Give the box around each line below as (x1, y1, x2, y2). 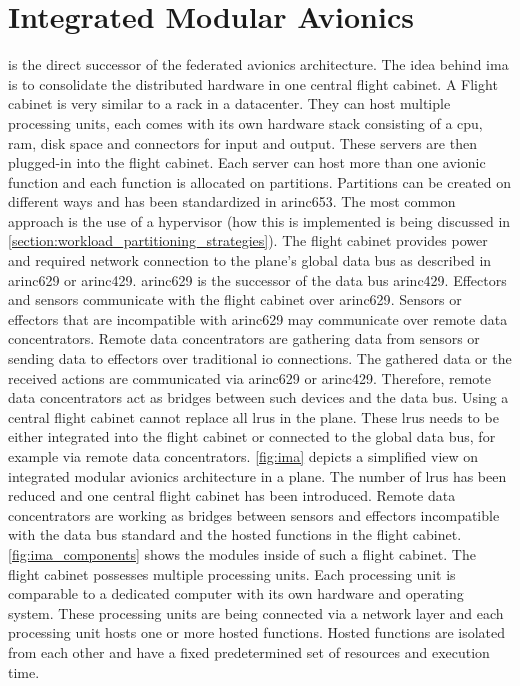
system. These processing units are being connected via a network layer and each (8, 602, 504, 623)
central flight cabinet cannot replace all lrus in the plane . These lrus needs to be (8, 406, 499, 427)
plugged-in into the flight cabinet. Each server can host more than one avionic (8, 152, 486, 173)
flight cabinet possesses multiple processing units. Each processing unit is (8, 563, 456, 584)
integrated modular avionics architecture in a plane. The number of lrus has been (8, 465, 507, 486)
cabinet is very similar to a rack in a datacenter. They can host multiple (8, 93, 451, 114)
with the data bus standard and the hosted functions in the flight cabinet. (8, 524, 462, 545)
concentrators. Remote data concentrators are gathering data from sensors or (8, 328, 480, 349)
